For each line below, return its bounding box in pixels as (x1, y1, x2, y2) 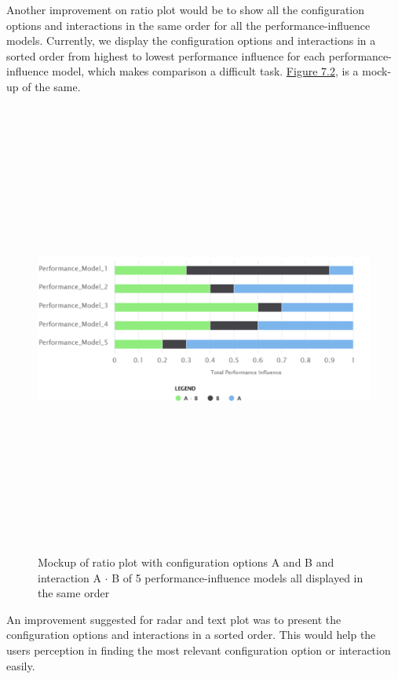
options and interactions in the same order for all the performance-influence (6, 17, 371, 33)
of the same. (22, 78, 81, 94)
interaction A (38, 569, 101, 585)
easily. (6, 657, 35, 673)
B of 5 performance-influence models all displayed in (111, 569, 363, 585)
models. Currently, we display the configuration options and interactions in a (6, 32, 376, 49)
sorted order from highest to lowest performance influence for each (6, 47, 326, 64)
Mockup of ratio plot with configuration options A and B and (38, 554, 334, 571)
